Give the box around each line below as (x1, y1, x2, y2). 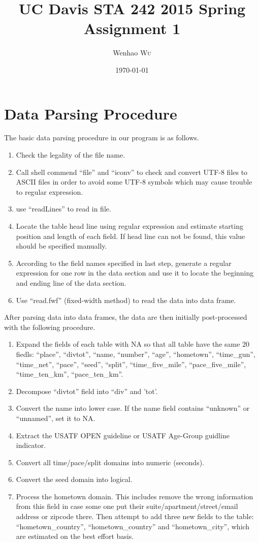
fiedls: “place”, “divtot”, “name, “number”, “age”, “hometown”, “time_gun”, (16, 348, 255, 359)
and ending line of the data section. (16, 277, 126, 288)
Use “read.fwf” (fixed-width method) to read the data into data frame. (16, 294, 236, 305)
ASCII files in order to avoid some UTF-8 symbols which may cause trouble (16, 176, 252, 187)
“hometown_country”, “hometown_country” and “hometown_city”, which (16, 521, 250, 531)
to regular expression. (16, 186, 83, 197)
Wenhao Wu (113, 47, 151, 58)
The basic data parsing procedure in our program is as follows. (4, 132, 199, 143)
